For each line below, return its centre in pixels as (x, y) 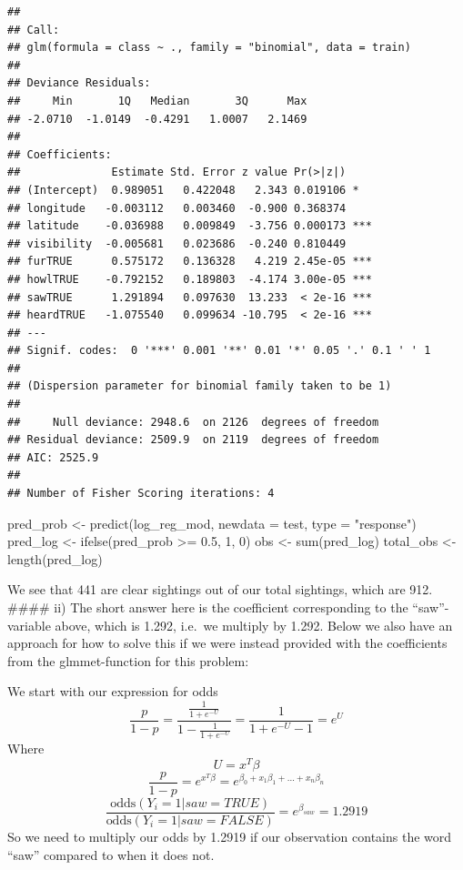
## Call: (34, 30)
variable (29, 625)
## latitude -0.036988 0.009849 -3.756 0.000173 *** (190, 226)
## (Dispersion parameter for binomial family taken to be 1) (200, 386)
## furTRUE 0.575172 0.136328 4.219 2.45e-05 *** (190, 262)
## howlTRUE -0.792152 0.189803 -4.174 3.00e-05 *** (190, 279)
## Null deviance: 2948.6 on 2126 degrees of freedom (193, 422)
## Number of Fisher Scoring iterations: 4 (141, 494)
